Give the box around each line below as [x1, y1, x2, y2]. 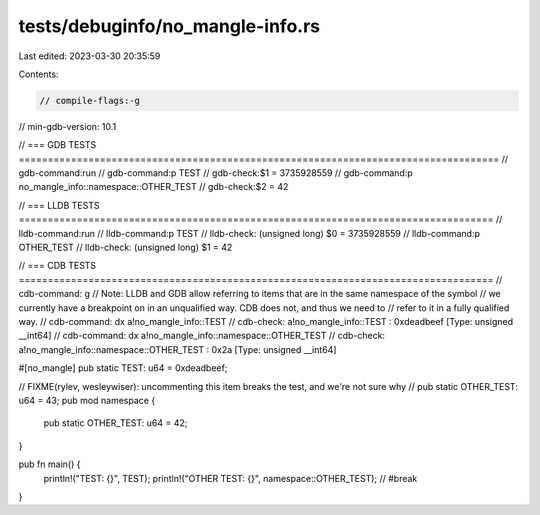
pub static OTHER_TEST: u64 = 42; [43, 417, 188, 429]
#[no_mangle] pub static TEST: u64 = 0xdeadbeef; [18, 362, 228, 374]
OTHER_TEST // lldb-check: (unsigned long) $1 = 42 [18, 241, 233, 254]
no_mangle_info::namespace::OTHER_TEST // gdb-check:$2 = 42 [18, 181, 289, 193]
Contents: [18, 68, 59, 80]
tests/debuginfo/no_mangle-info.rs [18, 15, 320, 37]
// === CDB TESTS [18, 260, 97, 272]
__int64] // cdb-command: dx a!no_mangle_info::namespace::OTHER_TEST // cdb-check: [18, 330, 385, 342]
